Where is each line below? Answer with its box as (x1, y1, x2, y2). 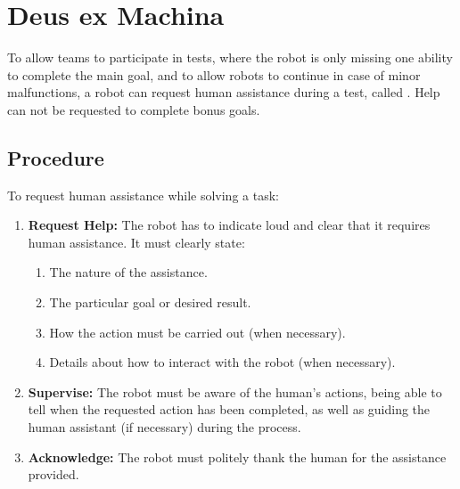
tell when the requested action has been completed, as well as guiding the (28, 400, 431, 419)
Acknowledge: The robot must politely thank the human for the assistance (28, 447, 447, 466)
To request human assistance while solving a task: (7, 185, 279, 204)
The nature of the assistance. (49, 263, 208, 281)
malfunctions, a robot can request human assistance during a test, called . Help (7, 83, 440, 102)
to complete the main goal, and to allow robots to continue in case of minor (7, 65, 421, 84)
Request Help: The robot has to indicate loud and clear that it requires (28, 216, 431, 234)
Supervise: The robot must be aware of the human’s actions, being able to (28, 382, 442, 401)
